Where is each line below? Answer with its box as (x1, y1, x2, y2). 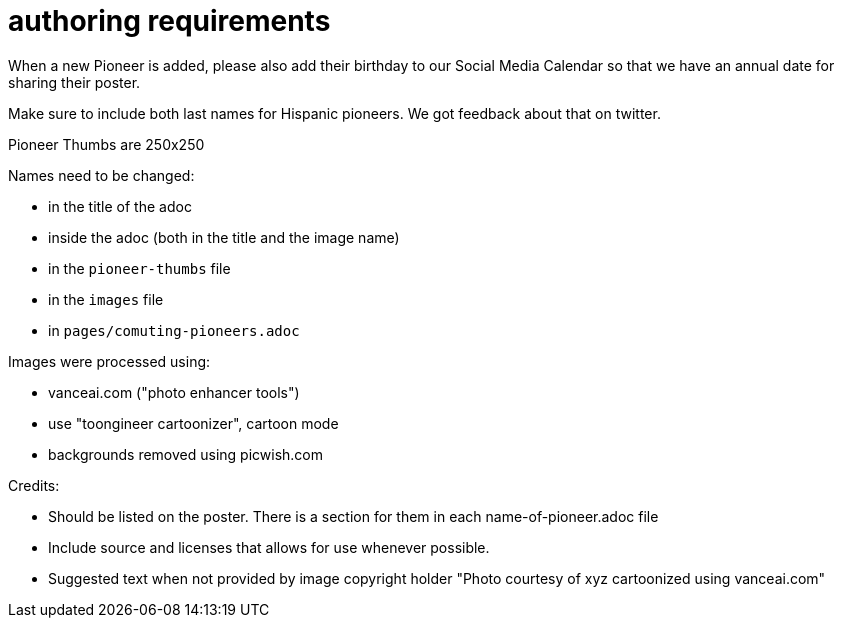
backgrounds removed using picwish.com (48, 445, 324, 463)
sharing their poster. (8, 73, 141, 91)
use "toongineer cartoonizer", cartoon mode (48, 414, 339, 432)
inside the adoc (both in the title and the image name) (48, 228, 400, 246)
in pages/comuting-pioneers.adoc (48, 321, 300, 339)
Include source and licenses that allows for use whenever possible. (48, 538, 490, 556)
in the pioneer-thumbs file (48, 259, 231, 277)
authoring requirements (8, 4, 331, 38)
